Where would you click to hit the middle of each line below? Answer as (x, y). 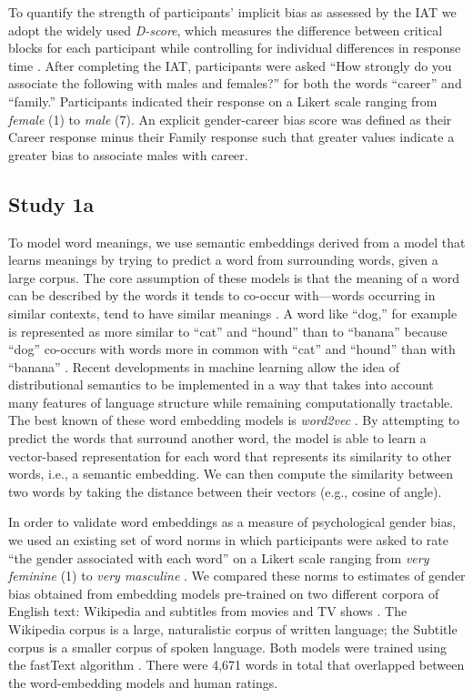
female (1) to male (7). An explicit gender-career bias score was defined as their (230, 119)
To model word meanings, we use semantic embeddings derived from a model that (237, 242)
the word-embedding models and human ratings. (143, 682)
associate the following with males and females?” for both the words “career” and (235, 83)
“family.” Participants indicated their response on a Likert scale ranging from (223, 101)
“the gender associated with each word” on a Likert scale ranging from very (219, 557)
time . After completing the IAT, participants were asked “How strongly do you (230, 65)
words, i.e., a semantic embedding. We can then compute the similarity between (231, 474)
